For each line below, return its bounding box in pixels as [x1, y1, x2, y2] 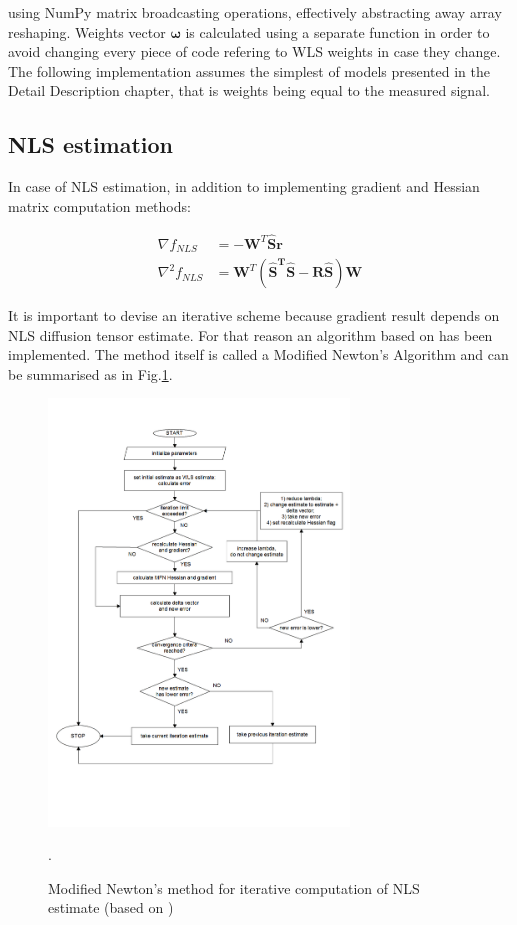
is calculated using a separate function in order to [185, 21, 490, 42]
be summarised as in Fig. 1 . [8, 363, 173, 384]
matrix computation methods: [8, 195, 191, 216]
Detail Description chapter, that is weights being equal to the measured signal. [8, 80, 490, 101]
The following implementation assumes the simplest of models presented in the [8, 60, 490, 81]
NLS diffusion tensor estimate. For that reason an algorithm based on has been [8, 324, 493, 345]
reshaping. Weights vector [8, 21, 166, 42]
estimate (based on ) [48, 897, 174, 918]
